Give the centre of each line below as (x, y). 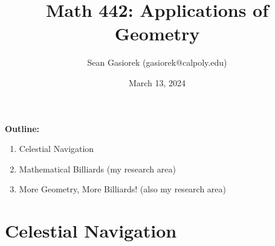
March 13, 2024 (157, 82)
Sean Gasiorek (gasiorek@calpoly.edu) (157, 62)
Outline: (22, 128)
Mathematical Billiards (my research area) (97, 169)
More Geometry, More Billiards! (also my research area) (123, 189)
